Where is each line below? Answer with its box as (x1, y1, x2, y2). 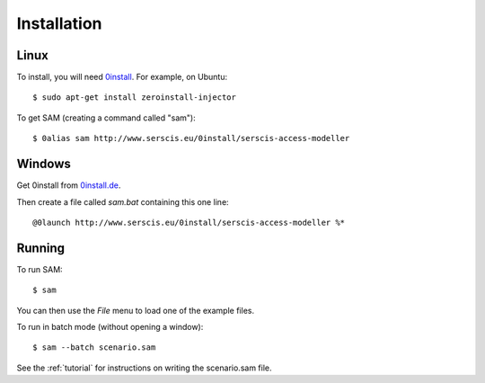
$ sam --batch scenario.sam (32, 343, 156, 352)
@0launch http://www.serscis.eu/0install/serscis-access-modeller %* (32, 217, 346, 227)
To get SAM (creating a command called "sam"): (16, 112, 197, 123)
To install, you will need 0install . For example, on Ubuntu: (16, 72, 228, 83)
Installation (16, 13, 102, 33)
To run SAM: (16, 263, 63, 274)
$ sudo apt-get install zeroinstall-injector (32, 93, 237, 102)
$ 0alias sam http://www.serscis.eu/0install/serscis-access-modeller (32, 133, 350, 144)
